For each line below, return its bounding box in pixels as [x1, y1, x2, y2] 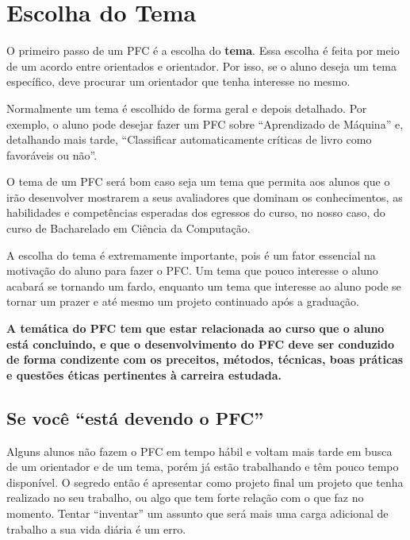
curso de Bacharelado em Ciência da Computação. [6, 220, 251, 237]
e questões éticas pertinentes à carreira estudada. [6, 366, 282, 383]
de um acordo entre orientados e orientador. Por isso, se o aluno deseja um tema [6, 57, 397, 74]
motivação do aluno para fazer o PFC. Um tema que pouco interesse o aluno [6, 262, 378, 279]
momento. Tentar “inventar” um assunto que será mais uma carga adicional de [6, 504, 389, 521]
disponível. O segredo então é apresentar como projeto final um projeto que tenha [6, 473, 404, 490]
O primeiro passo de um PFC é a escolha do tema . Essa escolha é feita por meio [6, 42, 400, 59]
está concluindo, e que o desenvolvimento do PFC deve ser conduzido [6, 335, 395, 352]
